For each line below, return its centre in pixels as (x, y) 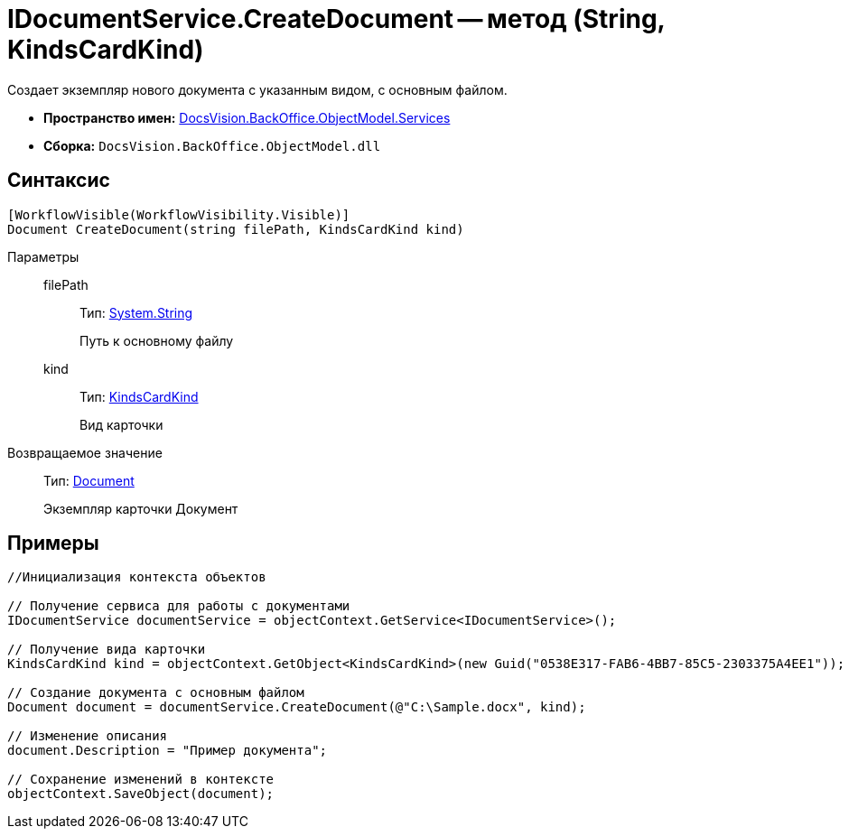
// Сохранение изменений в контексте (141, 780)
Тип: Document (89, 480)
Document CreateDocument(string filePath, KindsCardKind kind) (236, 229)
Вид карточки (121, 424)
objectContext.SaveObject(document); (141, 794)
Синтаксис (59, 181)
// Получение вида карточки (107, 650)
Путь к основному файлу (157, 340)
